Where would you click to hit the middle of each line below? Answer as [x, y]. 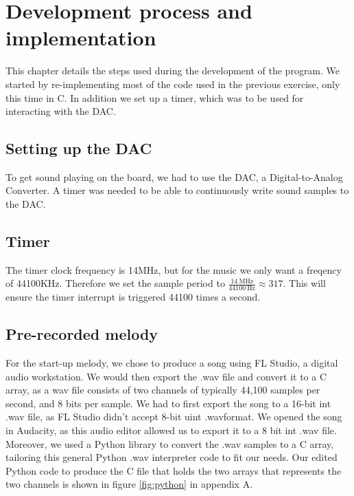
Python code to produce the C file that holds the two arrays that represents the [174, 470]
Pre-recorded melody [82, 334]
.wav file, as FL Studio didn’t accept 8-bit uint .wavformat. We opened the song [174, 417]
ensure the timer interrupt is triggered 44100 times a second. [133, 297]
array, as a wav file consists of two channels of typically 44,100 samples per [163, 390]
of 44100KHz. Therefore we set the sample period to [115, 283]
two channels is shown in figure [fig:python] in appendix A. [129, 484]
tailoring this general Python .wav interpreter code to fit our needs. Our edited [172, 457]
